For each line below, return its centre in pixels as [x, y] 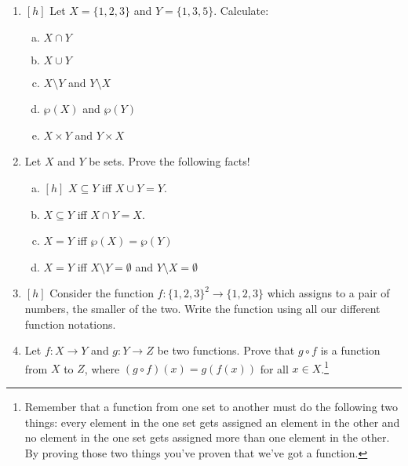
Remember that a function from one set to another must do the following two [211, 406]
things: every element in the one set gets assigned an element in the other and [212, 422]
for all [274, 368]
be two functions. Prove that [226, 350]
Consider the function [102, 293]
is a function [350, 350]
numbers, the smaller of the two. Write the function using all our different [202, 308]
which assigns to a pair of [328, 293]
